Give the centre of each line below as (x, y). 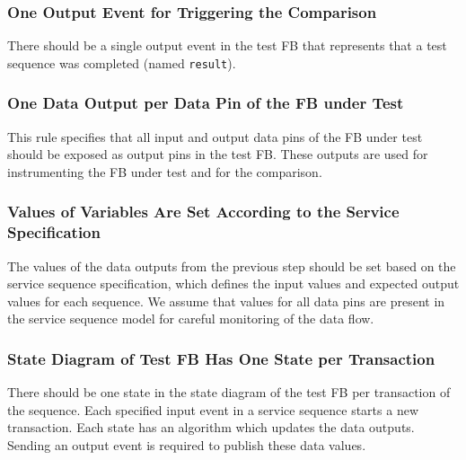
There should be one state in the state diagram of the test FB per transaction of (229, 392)
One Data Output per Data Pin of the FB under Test (206, 103)
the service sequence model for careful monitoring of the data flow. (191, 318)
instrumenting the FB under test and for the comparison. (165, 171)
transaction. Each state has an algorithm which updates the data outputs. (211, 427)
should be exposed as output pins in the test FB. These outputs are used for (218, 154)
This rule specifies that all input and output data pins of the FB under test (215, 136)
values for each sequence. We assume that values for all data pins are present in (226, 301)
